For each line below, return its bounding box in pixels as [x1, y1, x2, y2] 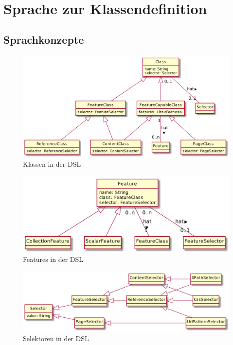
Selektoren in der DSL [23, 333, 89, 343]
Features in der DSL [23, 254, 84, 264]
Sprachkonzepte [3, 32, 84, 47]
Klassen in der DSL [23, 159, 81, 169]
